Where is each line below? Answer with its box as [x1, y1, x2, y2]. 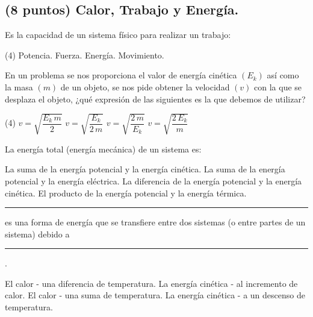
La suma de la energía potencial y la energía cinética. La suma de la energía [5, 163, 285, 175]
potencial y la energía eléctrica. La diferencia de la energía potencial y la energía [5, 174, 302, 187]
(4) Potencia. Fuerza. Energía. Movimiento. [5, 48, 164, 61]
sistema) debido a [5, 227, 70, 240]
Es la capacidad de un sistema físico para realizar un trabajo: [5, 28, 231, 41]
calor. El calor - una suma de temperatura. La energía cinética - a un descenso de [5, 289, 305, 301]
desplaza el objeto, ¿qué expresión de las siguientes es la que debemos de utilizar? [5, 92, 306, 105]
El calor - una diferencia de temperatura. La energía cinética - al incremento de [5, 277, 298, 289]
